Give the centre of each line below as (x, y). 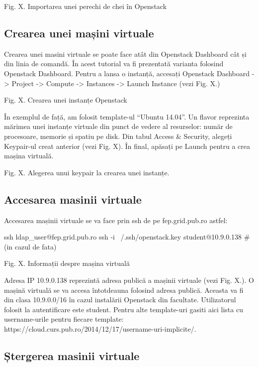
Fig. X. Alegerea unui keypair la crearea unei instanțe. (87, 172)
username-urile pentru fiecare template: (64, 319)
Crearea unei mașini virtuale (79, 33)
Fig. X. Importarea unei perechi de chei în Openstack (86, 6)
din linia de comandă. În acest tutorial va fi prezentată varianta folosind (114, 63)
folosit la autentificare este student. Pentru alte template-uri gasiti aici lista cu (124, 309)
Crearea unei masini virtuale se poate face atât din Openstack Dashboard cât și (125, 54)
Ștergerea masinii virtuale (72, 355)
